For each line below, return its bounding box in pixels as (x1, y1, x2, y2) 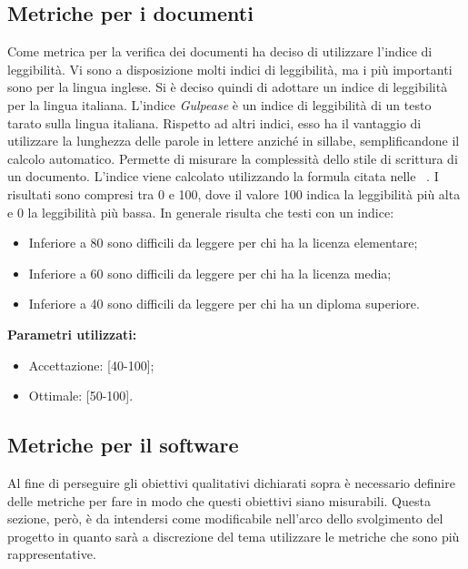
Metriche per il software (7, 431, 239, 459)
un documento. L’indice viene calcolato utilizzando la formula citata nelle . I (7, 167, 439, 186)
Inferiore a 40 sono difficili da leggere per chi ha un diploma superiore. (28, 294, 420, 313)
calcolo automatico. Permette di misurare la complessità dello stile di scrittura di (7, 148, 458, 168)
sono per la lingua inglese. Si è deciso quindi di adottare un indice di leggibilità (7, 77, 448, 97)
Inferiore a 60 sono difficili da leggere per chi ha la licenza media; (28, 263, 392, 282)
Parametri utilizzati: (7, 324, 137, 343)
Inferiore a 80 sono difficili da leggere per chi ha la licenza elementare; (28, 233, 418, 252)
